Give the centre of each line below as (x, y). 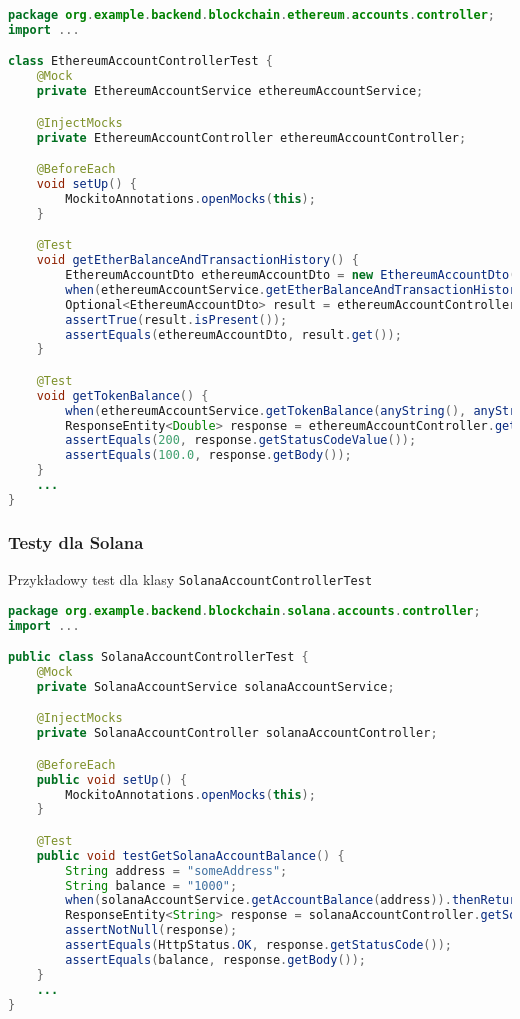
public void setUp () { (112, 779)
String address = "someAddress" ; (176, 870)
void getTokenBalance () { (122, 395)
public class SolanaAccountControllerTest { (158, 657)
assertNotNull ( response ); (151, 930)
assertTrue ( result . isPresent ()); (176, 319)
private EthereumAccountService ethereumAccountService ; (230, 91)
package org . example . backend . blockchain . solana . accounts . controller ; (244, 610)
